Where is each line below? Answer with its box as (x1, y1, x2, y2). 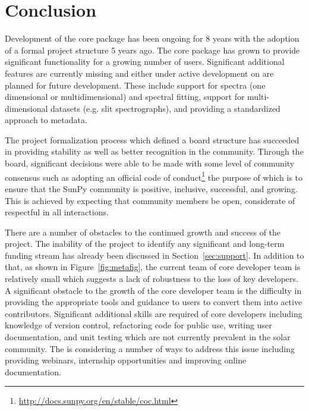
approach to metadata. (5, 114, 87, 126)
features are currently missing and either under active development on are (5, 67, 274, 79)
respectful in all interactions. (5, 206, 109, 218)
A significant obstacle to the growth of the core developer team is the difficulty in (5, 284, 302, 296)
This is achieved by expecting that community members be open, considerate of (5, 194, 295, 206)
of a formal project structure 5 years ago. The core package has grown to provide (5, 43, 300, 56)
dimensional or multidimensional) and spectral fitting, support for (5, 90, 245, 103)
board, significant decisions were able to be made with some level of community (5, 157, 295, 170)
